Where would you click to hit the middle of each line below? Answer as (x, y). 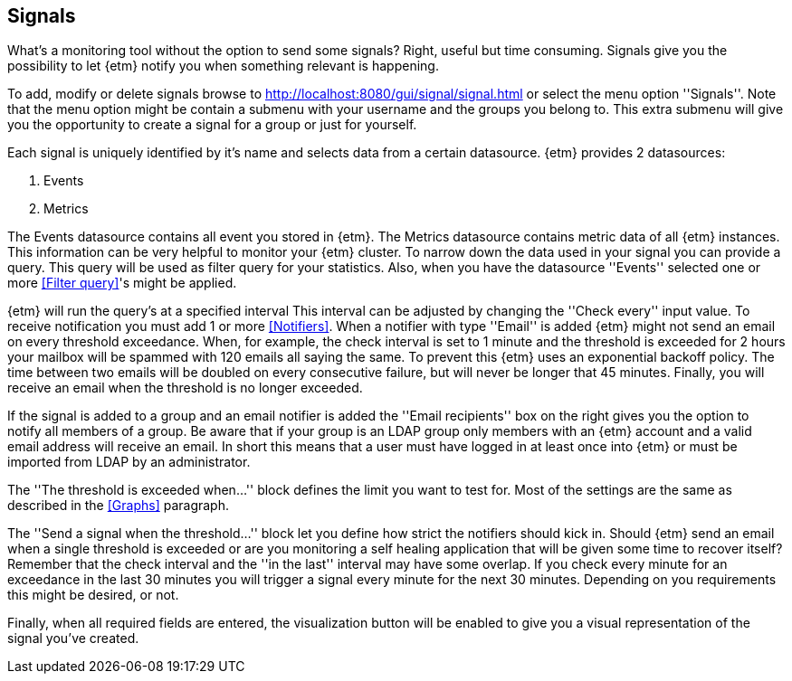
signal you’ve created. (73, 638)
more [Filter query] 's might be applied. (122, 283)
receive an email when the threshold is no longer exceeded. (185, 388)
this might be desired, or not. (93, 595)
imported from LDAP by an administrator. (129, 462)
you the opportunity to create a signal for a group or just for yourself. (212, 125)
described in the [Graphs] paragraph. (119, 506)
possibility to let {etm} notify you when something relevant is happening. (223, 66)
